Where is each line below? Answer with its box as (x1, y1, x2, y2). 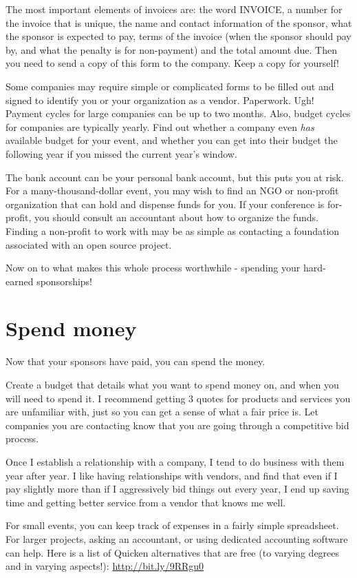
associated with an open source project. (6, 237, 172, 251)
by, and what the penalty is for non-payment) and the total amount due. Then (6, 42, 337, 56)
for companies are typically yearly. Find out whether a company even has (6, 119, 314, 134)
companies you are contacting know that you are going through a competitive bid (6, 417, 349, 432)
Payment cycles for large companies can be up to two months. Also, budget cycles (6, 106, 351, 121)
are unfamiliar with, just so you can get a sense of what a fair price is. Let (6, 404, 318, 419)
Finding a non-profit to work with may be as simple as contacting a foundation (6, 223, 340, 238)
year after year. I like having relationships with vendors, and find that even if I (6, 468, 338, 482)
